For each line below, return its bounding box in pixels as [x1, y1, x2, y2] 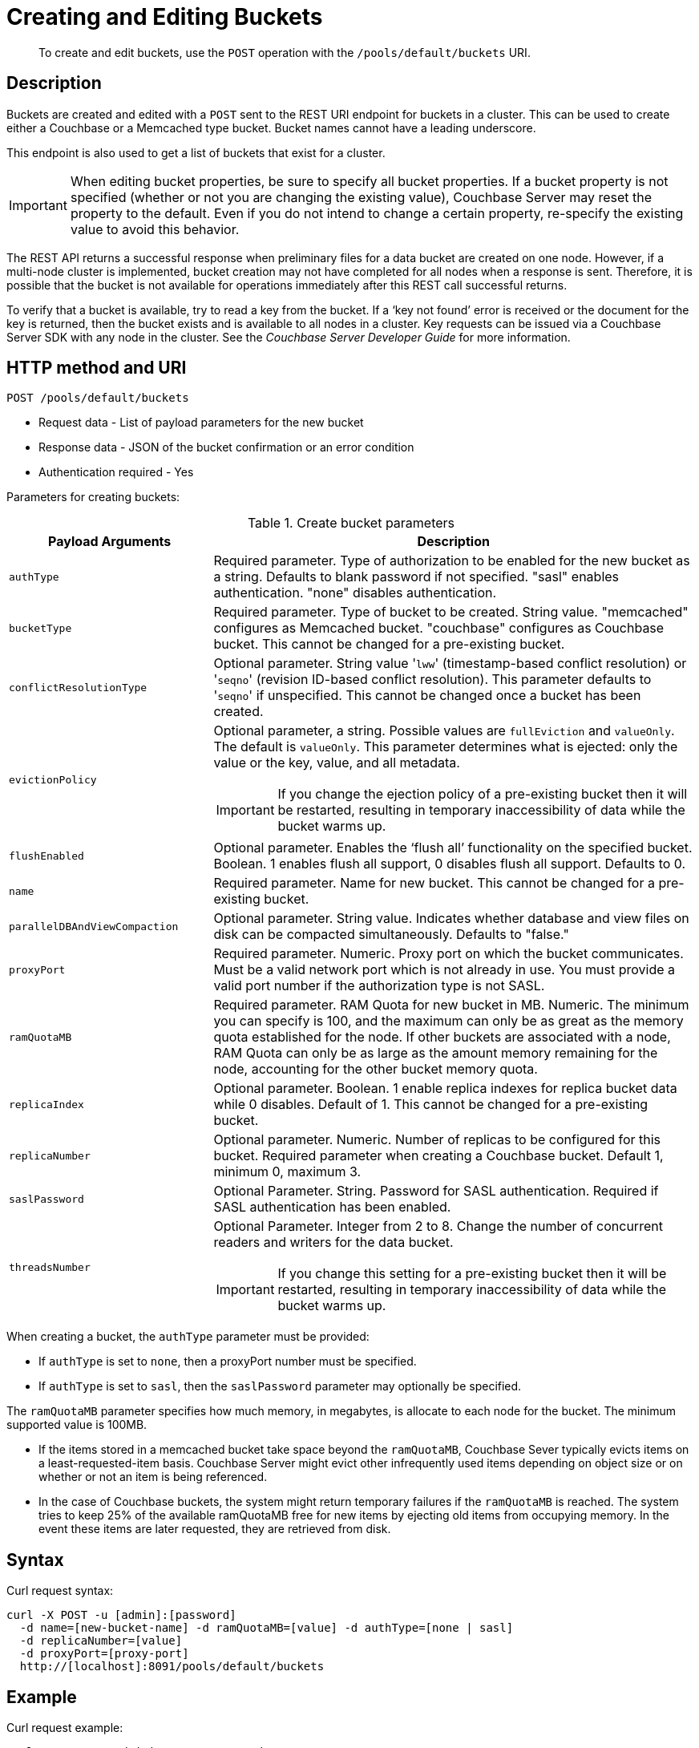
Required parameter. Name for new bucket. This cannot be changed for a [213, 875, 655, 892]
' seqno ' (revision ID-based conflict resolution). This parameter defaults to [213, 671, 652, 688]
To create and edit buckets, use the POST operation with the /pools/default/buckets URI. [38, 45, 531, 59]
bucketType [9, 621, 72, 634]
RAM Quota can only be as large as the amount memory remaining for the [213, 1045, 658, 1062]
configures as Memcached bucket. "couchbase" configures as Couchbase [213, 620, 665, 637]
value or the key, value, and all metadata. [213, 755, 460, 771]
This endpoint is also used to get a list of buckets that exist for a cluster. [6, 145, 386, 160]
